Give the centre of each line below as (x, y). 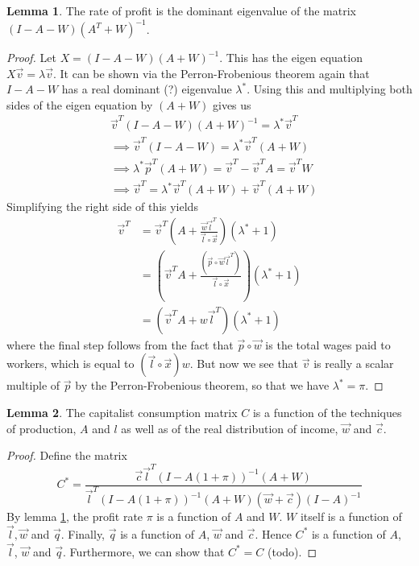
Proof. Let (31, 58)
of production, (41, 428)
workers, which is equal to (71, 364)
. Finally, (83, 533)
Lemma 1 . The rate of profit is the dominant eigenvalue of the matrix (181, 10)
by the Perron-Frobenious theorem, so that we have (202, 385)
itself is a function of (351, 516)
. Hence (273, 533)
